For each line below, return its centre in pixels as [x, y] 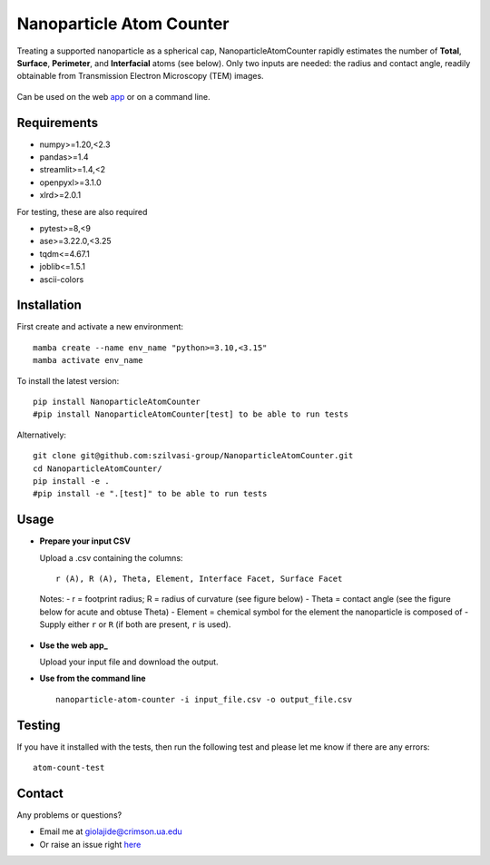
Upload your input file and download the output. [129, 662]
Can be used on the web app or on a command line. [113, 96]
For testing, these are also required [82, 211]
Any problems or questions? [69, 815]
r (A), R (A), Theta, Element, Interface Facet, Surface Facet [199, 579]
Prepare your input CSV [85, 541]
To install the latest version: [68, 380]
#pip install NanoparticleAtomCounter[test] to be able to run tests [191, 414]
